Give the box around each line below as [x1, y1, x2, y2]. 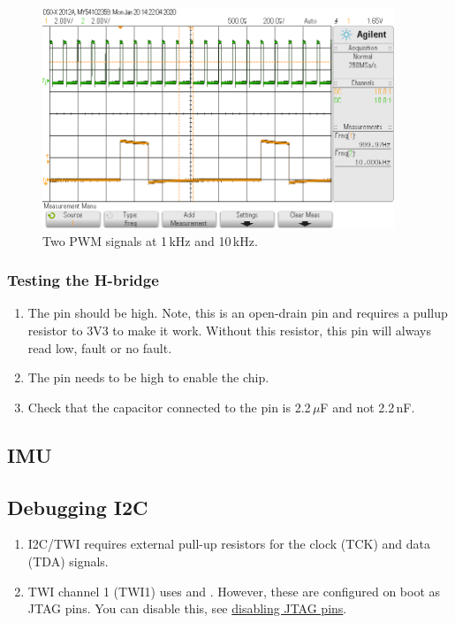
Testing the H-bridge [7, 269, 159, 291]
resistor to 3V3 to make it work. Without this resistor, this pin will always [27, 321, 431, 339]
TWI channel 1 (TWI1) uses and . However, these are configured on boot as [27, 581, 441, 600]
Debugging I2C [7, 493, 148, 520]
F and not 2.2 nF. [320, 397, 415, 416]
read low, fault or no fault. [27, 338, 172, 357]
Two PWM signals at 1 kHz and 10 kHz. [42, 231, 258, 250]
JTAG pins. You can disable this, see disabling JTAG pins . [27, 599, 347, 618]
